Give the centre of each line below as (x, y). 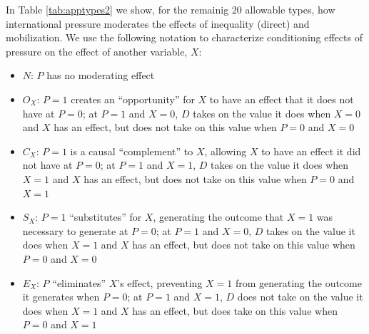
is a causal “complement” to (132, 151)
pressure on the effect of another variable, (97, 51)
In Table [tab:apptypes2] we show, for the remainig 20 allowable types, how (171, 9)
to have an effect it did (311, 151)
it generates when (61, 297)
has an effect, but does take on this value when (235, 310)
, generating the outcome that (218, 217)
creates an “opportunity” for (133, 99)
